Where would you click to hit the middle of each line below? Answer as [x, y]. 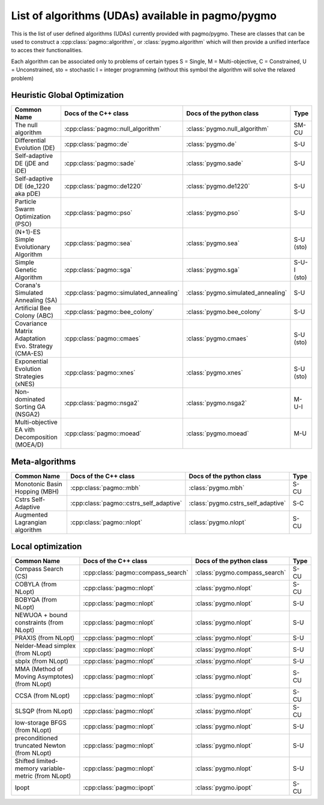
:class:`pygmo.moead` [217, 433]
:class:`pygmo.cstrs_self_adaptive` [237, 503]
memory [26, 768]
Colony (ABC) [34, 316]
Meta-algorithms [43, 461]
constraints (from [39, 623]
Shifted [25, 761]
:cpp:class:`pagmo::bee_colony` [109, 312]
